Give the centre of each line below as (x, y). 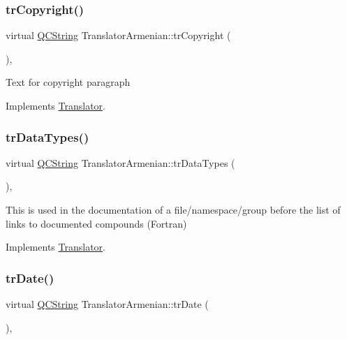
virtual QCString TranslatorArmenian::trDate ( (107, 304)
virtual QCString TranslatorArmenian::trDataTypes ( (120, 162)
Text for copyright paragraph (68, 82)
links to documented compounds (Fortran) (96, 223)
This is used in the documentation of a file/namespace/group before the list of (173, 209)
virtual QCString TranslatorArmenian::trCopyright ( (118, 35)
